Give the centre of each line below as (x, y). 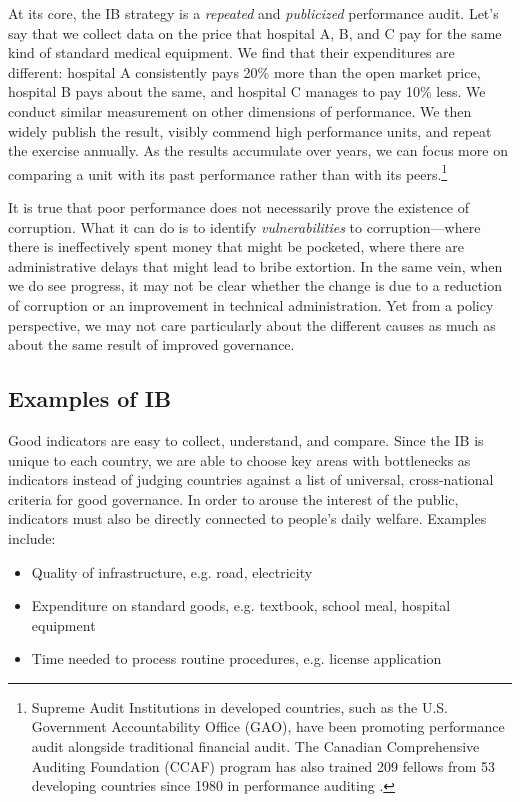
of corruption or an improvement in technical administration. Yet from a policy (251, 304)
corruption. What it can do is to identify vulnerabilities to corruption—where (244, 226)
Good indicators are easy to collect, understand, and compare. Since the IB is (246, 439)
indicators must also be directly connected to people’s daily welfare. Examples (247, 518)
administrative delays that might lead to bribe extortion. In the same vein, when (255, 265)
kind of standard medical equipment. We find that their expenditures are (231, 52)
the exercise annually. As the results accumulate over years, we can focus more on (258, 150)
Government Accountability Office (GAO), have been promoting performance (268, 726)
